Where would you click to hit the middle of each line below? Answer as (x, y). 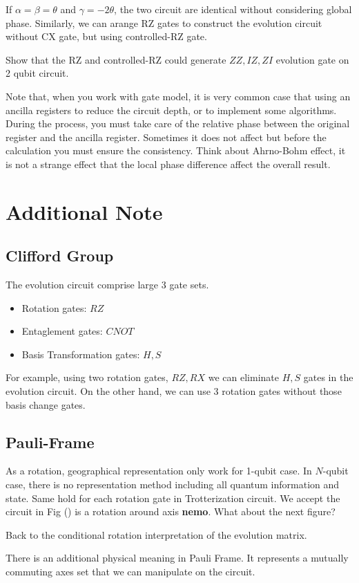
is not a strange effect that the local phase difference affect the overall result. (168, 164)
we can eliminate (243, 377)
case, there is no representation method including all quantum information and (173, 484)
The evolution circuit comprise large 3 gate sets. (107, 285)
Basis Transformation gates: (81, 354)
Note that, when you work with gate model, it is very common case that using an (178, 96)
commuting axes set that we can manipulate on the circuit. (130, 572)
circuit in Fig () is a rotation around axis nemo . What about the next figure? (171, 511)
